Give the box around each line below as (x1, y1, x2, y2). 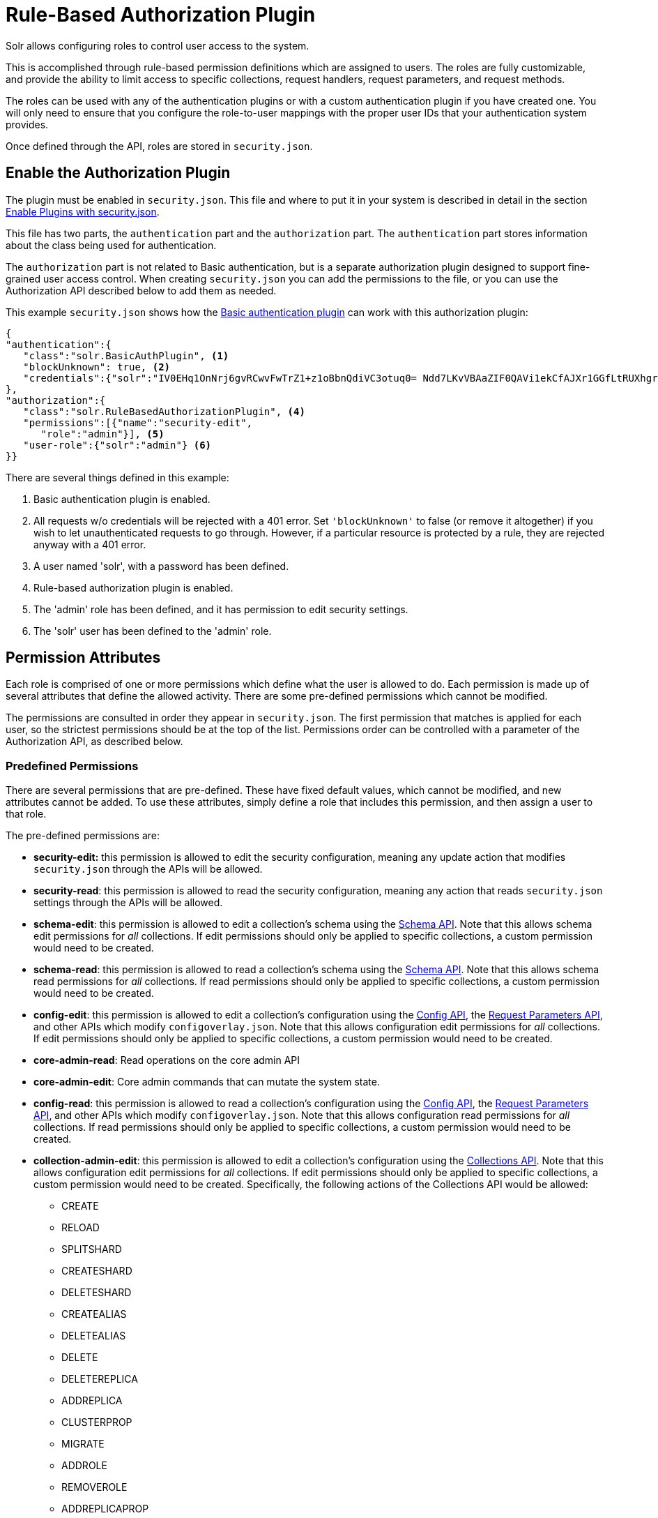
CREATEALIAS (61, 1308, 127, 1321)
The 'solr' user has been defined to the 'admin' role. (33, 624, 272, 637)
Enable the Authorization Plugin (6, 164, 231, 182)
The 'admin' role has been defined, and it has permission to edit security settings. (33, 603, 408, 615)
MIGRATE (61, 1438, 105, 1450)
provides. (6, 118, 49, 130)
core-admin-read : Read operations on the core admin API (33, 1054, 300, 1067)
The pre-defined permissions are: (6, 829, 160, 842)
